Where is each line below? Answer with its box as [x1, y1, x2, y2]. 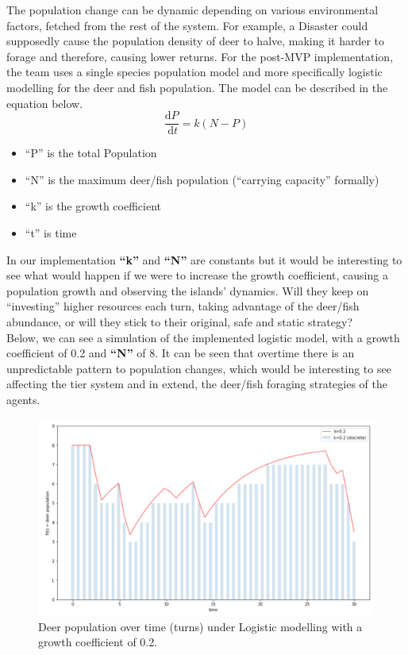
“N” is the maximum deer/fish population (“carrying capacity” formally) [25, 171, 379, 187]
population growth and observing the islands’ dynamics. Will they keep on [6, 282, 369, 299]
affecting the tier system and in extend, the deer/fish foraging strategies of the [6, 376, 388, 392]
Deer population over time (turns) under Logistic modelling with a [38, 618, 363, 634]
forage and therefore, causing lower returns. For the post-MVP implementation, [6, 48, 394, 64]
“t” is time [25, 225, 77, 241]
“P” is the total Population [25, 144, 157, 161]
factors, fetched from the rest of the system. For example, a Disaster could [6, 17, 368, 33]
